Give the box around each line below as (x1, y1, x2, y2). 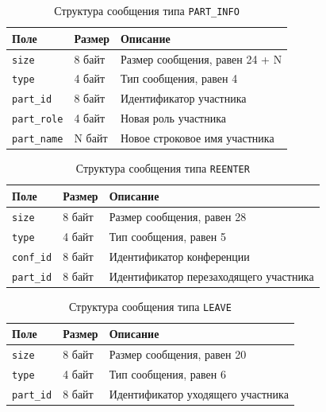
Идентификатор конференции (109, 247, 250, 264)
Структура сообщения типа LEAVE (68, 297, 232, 314)
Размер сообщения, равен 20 (109, 346, 247, 363)
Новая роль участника (120, 110, 227, 126)
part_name (12, 134, 63, 146)
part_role (12, 114, 63, 126)
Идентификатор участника (120, 90, 247, 107)
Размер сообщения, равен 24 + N (120, 50, 282, 67)
